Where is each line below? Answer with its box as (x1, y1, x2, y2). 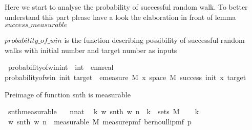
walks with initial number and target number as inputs (5, 44, 177, 55)
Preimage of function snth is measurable (5, 89, 131, 99)
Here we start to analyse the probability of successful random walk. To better (5, 2, 248, 12)
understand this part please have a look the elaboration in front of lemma (5, 11, 236, 22)
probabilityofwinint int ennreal (8, 62, 114, 72)
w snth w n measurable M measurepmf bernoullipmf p (8, 116, 192, 126)
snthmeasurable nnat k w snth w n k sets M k (8, 106, 199, 117)
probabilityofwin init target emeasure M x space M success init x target (5, 71, 246, 82)
